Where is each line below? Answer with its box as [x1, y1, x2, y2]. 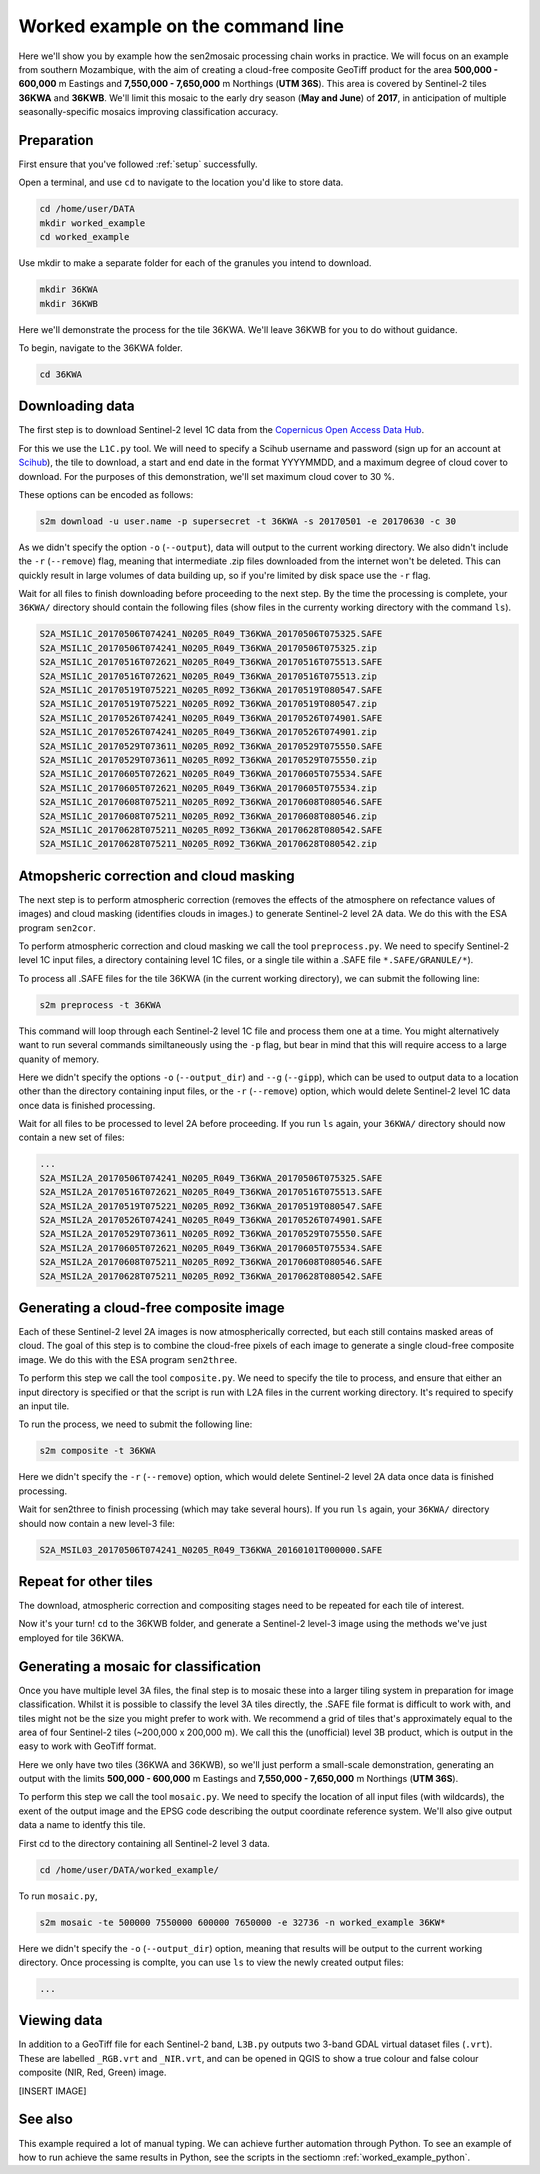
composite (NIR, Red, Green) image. [18, 2066, 167, 2079]
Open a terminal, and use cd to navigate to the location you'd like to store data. [18, 176, 344, 189]
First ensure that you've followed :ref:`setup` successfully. [18, 158, 259, 170]
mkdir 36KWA [39, 284, 99, 295]
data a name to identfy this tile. [18, 1819, 146, 1831]
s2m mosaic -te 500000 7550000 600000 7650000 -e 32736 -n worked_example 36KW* [39, 1916, 446, 1928]
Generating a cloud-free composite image [18, 1300, 285, 1316]
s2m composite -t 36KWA [39, 1445, 157, 1457]
